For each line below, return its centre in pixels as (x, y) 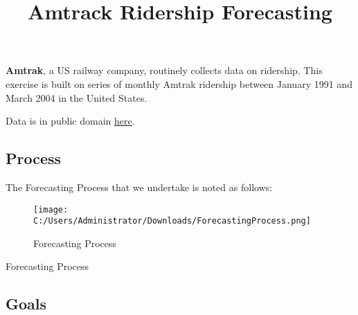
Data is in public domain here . (70, 121)
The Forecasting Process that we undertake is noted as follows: (139, 187)
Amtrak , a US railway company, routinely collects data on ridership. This (164, 70)
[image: (51, 209)
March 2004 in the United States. (77, 97)
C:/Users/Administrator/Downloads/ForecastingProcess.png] (172, 221)
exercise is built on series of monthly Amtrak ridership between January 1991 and (179, 83)
